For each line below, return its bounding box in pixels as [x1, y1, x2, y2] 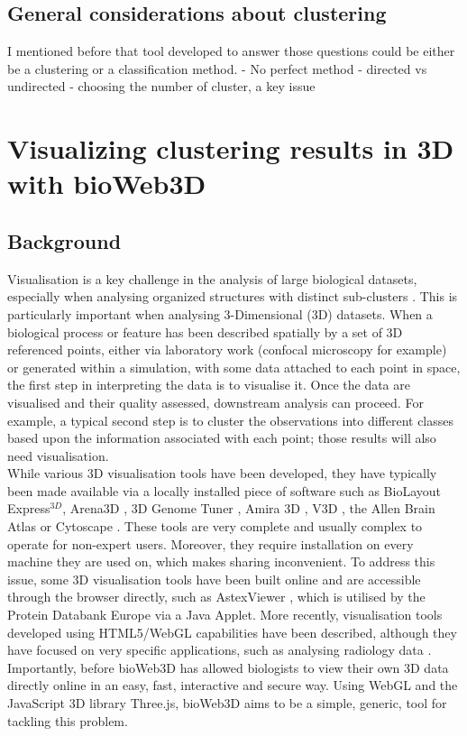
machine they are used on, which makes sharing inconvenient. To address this [7, 552, 435, 571]
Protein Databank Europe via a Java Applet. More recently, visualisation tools [7, 605, 443, 624]
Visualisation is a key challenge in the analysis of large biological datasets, [7, 269, 417, 288]
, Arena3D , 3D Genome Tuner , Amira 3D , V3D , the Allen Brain [62, 499, 435, 518]
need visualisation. [7, 446, 109, 465]
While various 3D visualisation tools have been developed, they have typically [7, 464, 437, 483]
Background [7, 226, 122, 254]
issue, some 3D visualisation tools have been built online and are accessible [7, 569, 421, 588]
